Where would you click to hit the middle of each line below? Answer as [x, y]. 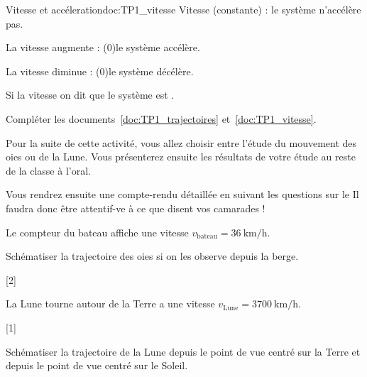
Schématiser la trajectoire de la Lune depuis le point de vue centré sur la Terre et [183, 351]
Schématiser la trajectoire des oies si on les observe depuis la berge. [152, 256]
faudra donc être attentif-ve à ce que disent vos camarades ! [136, 208]
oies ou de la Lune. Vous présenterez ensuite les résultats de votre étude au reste [181, 157]
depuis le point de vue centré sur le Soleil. [97, 365]
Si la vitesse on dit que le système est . [90, 95]
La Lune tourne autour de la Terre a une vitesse [110, 304]
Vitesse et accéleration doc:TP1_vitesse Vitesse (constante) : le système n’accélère [183, 9]
